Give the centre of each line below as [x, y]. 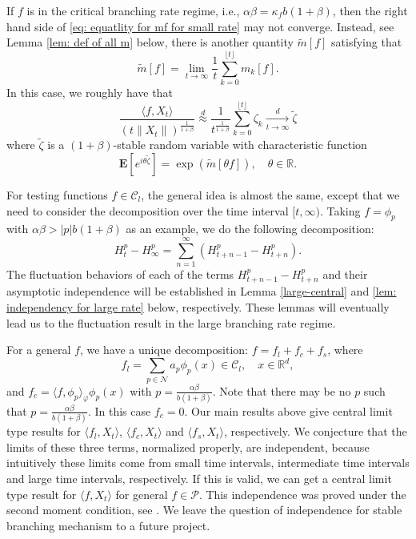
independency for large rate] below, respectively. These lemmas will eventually [198, 307]
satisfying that [367, 42]
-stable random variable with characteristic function [240, 145]
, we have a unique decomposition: [164, 350]
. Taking [340, 210]
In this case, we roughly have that [90, 92]
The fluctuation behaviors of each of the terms [120, 274]
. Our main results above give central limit [288, 410]
